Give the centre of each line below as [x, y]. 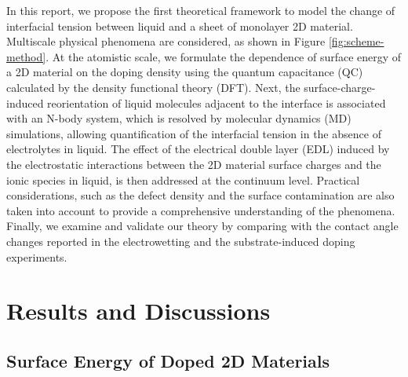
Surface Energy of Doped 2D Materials [168, 360]
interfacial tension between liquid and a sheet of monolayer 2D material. [180, 26]
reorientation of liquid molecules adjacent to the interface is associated [217, 102]
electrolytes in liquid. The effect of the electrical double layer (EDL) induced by [198, 149]
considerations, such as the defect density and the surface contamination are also [200, 195]
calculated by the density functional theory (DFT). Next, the [153, 87]
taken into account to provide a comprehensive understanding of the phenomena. [201, 210]
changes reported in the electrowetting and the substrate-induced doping [181, 241]
